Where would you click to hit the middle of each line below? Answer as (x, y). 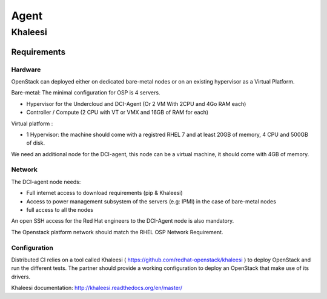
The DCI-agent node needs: (46, 182)
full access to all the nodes (60, 210)
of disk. (36, 143)
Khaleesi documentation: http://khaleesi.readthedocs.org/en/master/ (97, 288)
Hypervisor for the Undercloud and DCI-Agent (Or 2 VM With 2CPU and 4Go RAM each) (136, 103)
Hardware (26, 70)
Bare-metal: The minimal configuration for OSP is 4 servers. (86, 93)
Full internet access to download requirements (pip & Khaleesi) (104, 193)
